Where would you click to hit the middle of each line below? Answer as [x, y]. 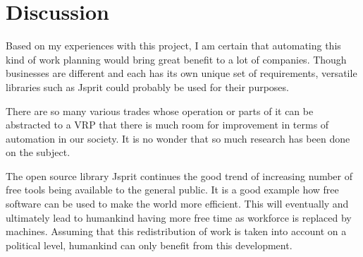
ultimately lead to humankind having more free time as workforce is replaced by [179, 217]
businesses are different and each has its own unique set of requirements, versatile [181, 73]
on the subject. [38, 152]
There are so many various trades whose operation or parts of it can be [160, 110]
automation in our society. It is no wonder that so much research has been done [178, 138]
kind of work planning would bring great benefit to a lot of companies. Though [176, 59]
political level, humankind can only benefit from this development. [149, 245]
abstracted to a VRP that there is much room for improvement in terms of [167, 125]
